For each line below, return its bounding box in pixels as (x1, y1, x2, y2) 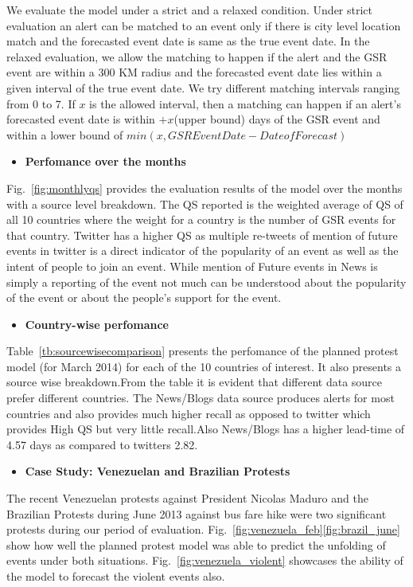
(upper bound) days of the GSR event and (173, 111, 380, 127)
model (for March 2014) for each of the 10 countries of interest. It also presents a (6, 358, 402, 374)
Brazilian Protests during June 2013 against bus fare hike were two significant (6, 505, 387, 522)
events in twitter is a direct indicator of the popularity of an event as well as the (6, 242, 399, 259)
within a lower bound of (6, 126, 123, 143)
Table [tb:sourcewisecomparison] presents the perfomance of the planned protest (6, 342, 399, 359)
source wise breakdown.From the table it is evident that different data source (6, 374, 383, 390)
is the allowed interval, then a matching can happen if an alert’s (89, 95, 401, 112)
